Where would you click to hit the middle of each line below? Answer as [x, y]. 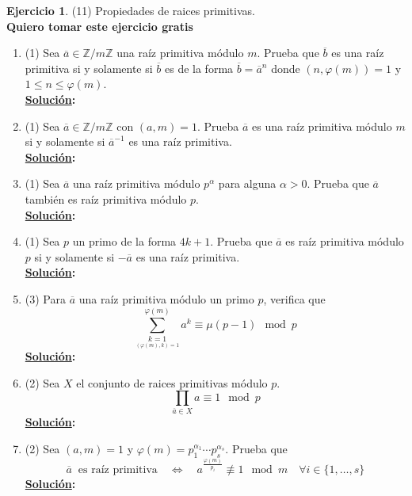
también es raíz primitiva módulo [106, 198]
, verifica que [294, 298]
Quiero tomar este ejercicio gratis [100, 26]
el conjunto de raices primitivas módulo [172, 382]
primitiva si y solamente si [89, 68]
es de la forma [199, 68]
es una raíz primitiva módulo [322, 126]
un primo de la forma [124, 241]
